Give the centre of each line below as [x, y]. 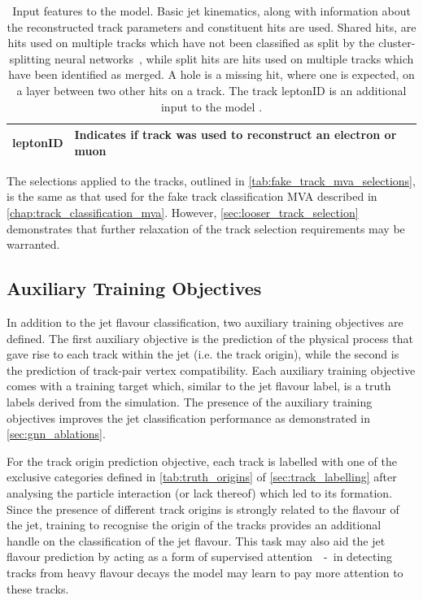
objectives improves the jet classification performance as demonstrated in [189, 417]
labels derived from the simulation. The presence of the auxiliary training [190, 401]
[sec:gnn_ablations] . [56, 434]
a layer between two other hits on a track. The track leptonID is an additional [211, 90]
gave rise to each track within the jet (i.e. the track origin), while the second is [203, 354]
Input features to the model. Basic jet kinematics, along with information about [211, 11]
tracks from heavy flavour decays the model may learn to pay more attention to [205, 572]
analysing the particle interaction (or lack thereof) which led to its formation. [200, 492]
